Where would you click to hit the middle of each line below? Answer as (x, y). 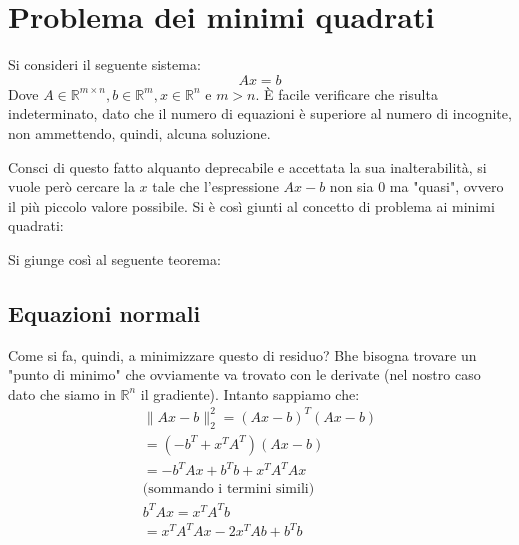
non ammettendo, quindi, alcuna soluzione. (139, 132)
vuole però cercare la (71, 186)
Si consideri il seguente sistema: (104, 64)
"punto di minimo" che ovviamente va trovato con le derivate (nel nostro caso (244, 374)
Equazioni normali (104, 312)
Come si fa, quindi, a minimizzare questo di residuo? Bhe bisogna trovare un (242, 354)
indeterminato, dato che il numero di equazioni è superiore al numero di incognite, (260, 113)
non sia (351, 186)
